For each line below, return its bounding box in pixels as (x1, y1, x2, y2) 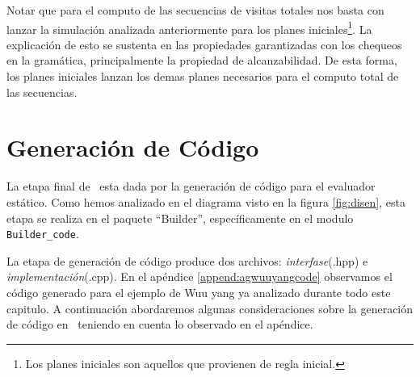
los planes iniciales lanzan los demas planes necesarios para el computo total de (6, 68, 399, 85)
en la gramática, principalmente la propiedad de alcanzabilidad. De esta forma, (6, 52, 397, 69)
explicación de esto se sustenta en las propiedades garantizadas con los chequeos (6, 36, 402, 52)
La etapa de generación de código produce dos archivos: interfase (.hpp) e (6, 252, 368, 269)
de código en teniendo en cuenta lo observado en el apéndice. (6, 316, 313, 333)
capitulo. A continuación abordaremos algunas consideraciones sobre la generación (6, 300, 414, 316)
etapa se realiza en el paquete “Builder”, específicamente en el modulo (6, 209, 354, 226)
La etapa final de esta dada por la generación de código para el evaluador (6, 178, 376, 195)
